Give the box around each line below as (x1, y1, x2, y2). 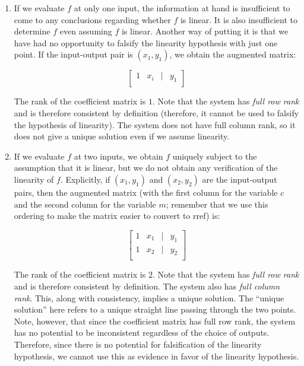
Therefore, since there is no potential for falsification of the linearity (14, 338, 262, 350)
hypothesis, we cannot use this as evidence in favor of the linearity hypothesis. (14, 349, 299, 362)
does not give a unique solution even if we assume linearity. (14, 130, 230, 142)
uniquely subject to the (172, 149, 257, 162)
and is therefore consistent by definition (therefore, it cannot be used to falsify (14, 106, 299, 119)
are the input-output (202, 173, 277, 185)
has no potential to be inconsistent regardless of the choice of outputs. (14, 326, 270, 339)
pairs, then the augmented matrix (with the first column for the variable (14, 186, 278, 198)
